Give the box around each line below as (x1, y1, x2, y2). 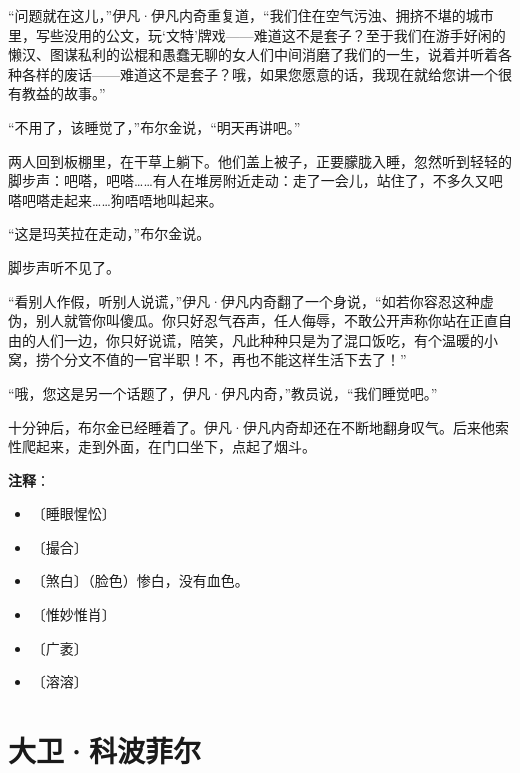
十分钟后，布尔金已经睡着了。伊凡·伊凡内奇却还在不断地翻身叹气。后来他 (8, 416, 495, 437)
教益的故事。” (21, 83, 106, 104)
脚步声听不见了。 (8, 256, 120, 277)
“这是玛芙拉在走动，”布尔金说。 (8, 223, 211, 244)
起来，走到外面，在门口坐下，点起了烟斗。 (35, 436, 316, 457)
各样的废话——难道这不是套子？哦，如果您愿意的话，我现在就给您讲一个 (21, 63, 498, 84)
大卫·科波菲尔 (8, 730, 202, 771)
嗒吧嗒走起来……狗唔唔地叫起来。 (8, 189, 223, 210)
